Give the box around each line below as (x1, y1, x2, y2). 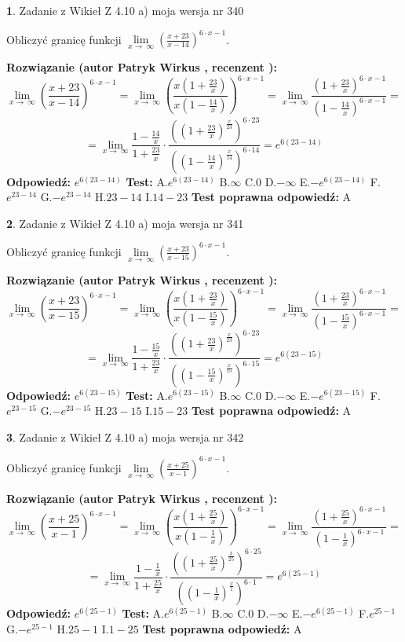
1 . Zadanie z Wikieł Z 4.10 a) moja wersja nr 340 (6, 2, 244, 18)
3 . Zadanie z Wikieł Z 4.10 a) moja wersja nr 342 (6, 428, 244, 445)
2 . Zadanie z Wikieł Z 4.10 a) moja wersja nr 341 (6, 215, 244, 231)
